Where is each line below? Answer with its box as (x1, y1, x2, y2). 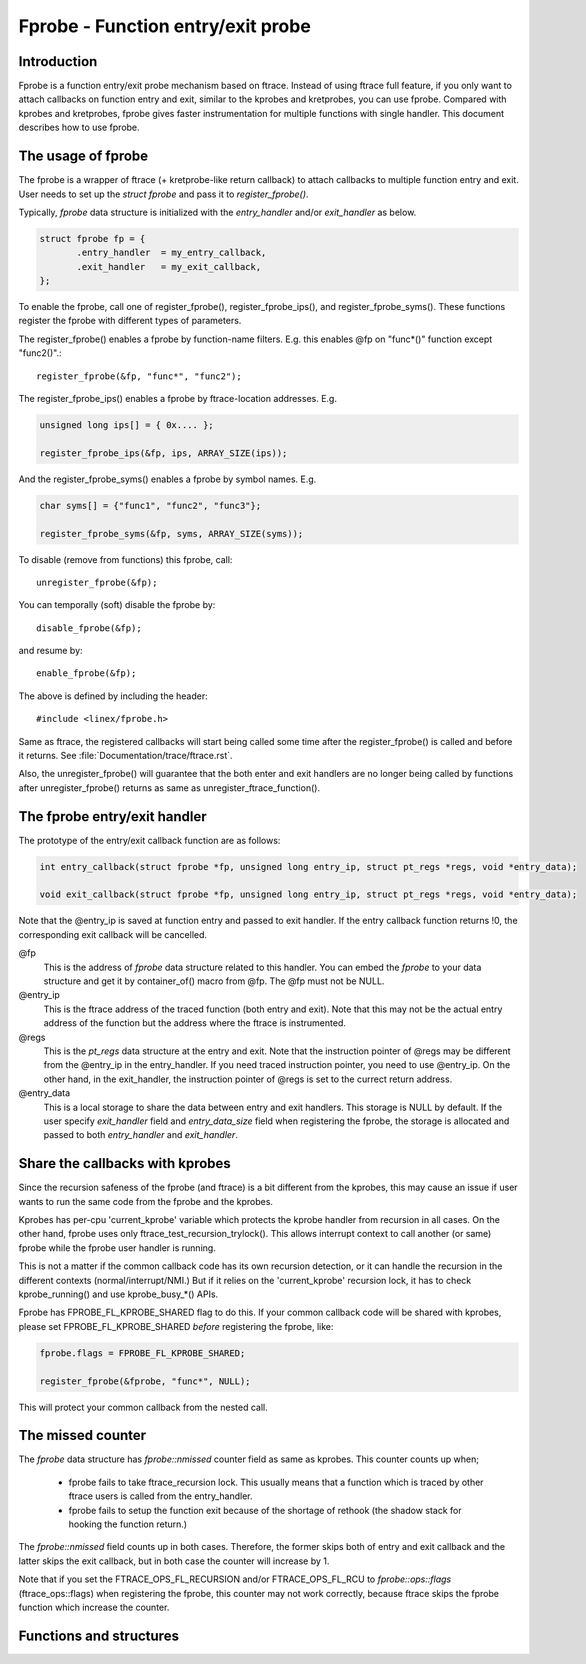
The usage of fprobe (18, 148, 149, 165)
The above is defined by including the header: (18, 690, 209, 702)
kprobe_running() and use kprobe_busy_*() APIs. (18, 1288, 219, 1300)
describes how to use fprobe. (18, 121, 140, 134)
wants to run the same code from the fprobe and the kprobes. (18, 1195, 274, 1207)
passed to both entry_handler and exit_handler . (43, 1129, 239, 1141)
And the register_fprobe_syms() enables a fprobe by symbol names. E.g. (18, 473, 317, 485)
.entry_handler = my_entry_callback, (76, 247, 267, 259)
